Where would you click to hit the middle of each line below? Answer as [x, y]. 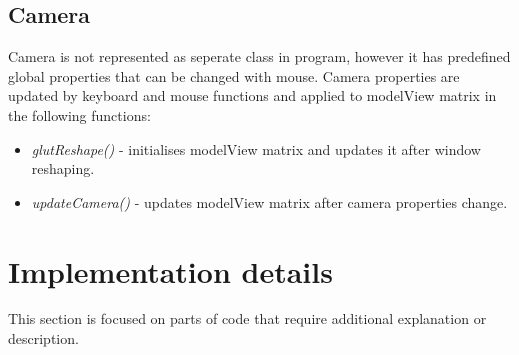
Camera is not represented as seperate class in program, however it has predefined [259, 56]
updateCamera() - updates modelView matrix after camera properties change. [269, 201]
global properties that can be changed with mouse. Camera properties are [234, 75]
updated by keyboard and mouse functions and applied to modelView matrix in [252, 95]
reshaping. [63, 168]
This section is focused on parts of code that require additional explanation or [247, 318]
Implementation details [170, 270]
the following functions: [79, 114]
